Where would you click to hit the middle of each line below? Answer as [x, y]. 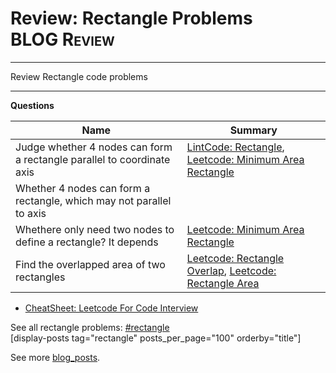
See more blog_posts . [55, 357]
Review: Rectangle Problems [131, 18]
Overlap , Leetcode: [231, 270]
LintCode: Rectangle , [235, 147]
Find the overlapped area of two [90, 264]
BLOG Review [62, 39]
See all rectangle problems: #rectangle [90, 327]
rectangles [40, 277]
